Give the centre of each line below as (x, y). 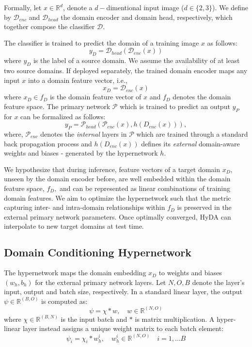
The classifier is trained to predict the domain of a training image (102, 42)
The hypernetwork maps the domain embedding (75, 273)
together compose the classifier (49, 26)
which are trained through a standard (192, 134)
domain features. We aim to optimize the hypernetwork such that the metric (118, 197)
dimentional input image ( (145, 7)
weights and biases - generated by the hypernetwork (81, 153)
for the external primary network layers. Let (101, 282)
